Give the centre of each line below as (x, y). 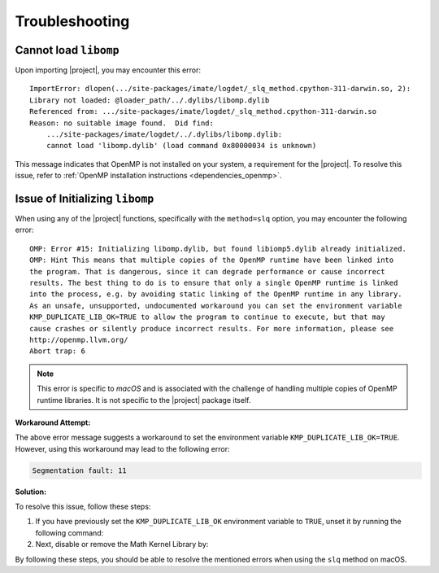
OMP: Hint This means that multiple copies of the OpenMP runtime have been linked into (212, 260)
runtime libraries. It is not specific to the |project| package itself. (144, 400)
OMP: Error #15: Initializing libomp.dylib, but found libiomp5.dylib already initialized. (218, 249)
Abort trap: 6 (57, 351)
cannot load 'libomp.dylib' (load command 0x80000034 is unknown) (181, 146)
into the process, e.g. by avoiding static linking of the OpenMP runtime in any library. (216, 294)
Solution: (31, 492)
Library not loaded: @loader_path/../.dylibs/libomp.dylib (150, 100)
